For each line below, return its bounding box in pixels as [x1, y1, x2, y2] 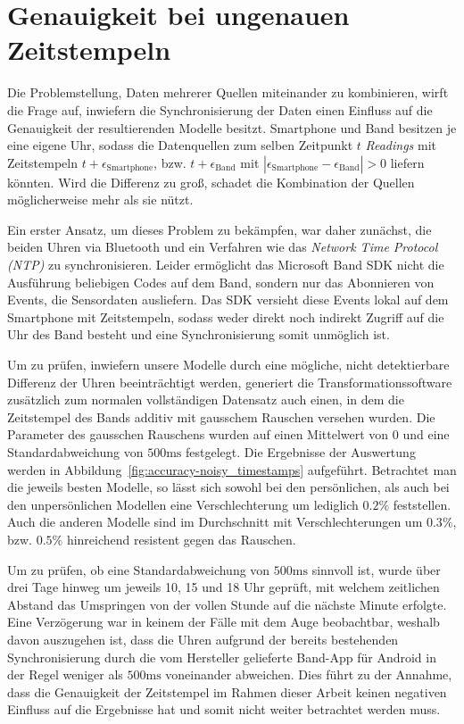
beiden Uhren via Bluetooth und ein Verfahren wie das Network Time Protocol [7, 237, 438, 256]
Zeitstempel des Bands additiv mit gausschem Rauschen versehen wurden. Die [7, 407, 435, 426]
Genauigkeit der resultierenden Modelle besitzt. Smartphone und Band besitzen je [7, 118, 457, 137]
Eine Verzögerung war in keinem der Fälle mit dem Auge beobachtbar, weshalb [7, 612, 440, 631]
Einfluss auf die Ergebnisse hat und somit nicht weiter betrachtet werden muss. [7, 700, 441, 719]
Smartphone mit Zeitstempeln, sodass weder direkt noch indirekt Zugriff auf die [7, 307, 444, 326]
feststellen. [393, 495, 452, 513]
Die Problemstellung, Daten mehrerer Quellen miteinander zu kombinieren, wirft [7, 83, 449, 102]
